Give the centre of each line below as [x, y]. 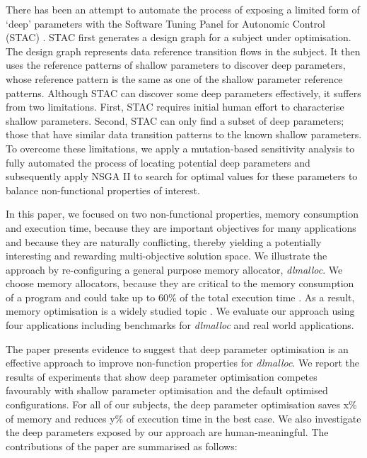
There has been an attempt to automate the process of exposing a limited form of [183, 9]
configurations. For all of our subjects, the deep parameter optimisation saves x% [181, 404]
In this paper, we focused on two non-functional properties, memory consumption [182, 214]
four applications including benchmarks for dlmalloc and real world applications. [180, 325]
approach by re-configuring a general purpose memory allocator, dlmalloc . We [174, 269]
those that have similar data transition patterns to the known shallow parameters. [184, 134]
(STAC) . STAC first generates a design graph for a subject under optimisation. [179, 37]
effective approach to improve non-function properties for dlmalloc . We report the [182, 363]
